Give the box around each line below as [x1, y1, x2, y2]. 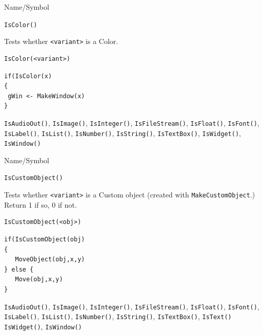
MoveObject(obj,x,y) [15, 256, 85, 263]
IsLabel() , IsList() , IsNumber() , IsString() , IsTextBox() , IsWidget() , [4, 127, 241, 138]
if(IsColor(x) [4, 72, 52, 80]
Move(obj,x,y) [15, 276, 63, 283]
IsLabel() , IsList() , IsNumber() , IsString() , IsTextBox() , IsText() [4, 311, 232, 322]
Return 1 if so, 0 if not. [4, 199, 77, 210]
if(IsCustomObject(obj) [4, 235, 85, 243]
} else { [4, 265, 34, 273]
